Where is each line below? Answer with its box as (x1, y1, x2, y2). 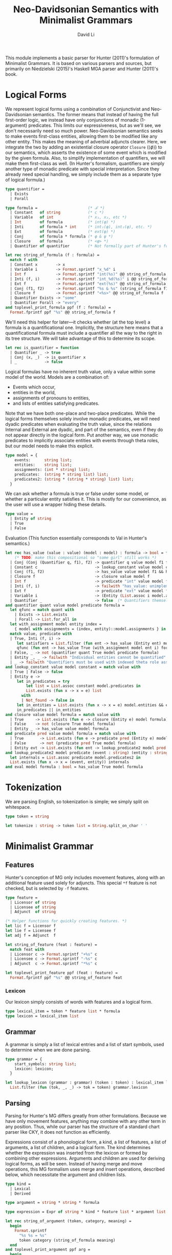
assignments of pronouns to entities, (12, 395, 90, 401)
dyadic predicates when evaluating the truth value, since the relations (5, 421, 152, 427)
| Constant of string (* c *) (10, 210, 104, 215)
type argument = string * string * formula (5, 1200, 100, 1205)
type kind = (5, 1181, 31, 1186)
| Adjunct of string (10, 910, 56, 915)
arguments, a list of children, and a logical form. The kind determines (5, 1144, 151, 1150)
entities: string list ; (14, 462, 72, 467)
